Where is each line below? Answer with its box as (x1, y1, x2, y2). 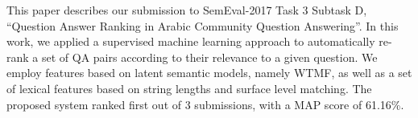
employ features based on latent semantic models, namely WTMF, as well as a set (6, 64, 412, 81)
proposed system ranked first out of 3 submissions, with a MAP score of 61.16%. (6, 96, 404, 112)
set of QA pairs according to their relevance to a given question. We (41, 48, 378, 65)
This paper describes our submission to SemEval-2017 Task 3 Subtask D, (6, 2, 367, 18)
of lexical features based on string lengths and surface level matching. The (6, 79, 372, 96)
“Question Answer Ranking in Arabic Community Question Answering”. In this (6, 17, 399, 34)
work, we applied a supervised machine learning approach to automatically (6, 33, 375, 50)
